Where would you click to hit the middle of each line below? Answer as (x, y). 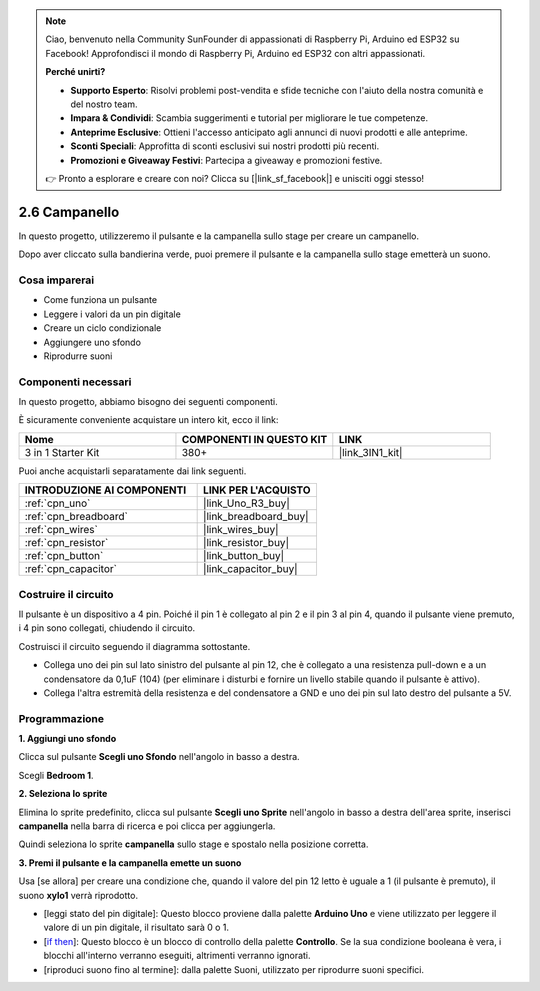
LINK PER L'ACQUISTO (257, 490)
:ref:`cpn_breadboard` (76, 517)
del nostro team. (104, 104)
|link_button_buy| (244, 556)
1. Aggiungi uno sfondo (67, 739)
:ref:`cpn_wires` (61, 530)
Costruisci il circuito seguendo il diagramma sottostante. (134, 646)
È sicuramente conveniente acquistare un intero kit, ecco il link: (148, 420)
